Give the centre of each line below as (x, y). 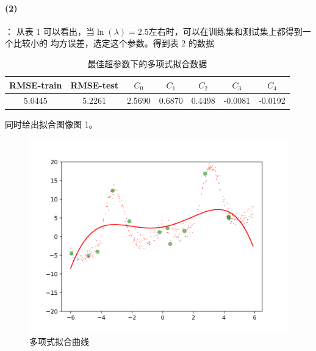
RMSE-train (36, 85)
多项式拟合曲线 (59, 341)
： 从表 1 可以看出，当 (50, 31)
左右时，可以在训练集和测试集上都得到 (225, 31)
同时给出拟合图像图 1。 (51, 124)
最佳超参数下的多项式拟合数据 (147, 63)
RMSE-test (94, 85)
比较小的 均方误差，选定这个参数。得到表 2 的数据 (113, 43)
